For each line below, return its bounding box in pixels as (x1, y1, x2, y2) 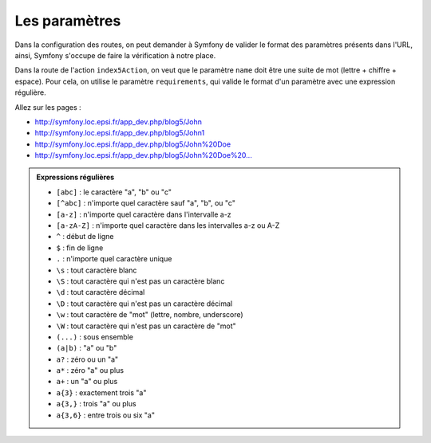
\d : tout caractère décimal (56, 288, 145, 297)
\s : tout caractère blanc (56, 265, 137, 275)
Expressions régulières (36, 172, 115, 182)
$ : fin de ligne (56, 243, 104, 253)
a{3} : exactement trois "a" (56, 387, 147, 398)
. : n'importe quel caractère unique (56, 254, 172, 264)
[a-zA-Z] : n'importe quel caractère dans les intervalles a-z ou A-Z (56, 221, 280, 230)
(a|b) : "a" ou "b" (56, 343, 117, 353)
